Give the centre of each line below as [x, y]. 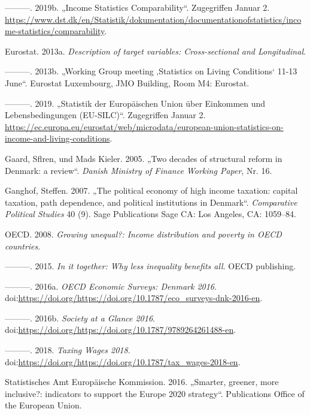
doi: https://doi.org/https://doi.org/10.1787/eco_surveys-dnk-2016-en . [134, 298]
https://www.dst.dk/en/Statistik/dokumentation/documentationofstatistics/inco [153, 19]
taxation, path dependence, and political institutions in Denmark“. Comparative [151, 202]
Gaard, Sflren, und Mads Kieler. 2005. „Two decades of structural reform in [144, 158]
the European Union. [43, 405]
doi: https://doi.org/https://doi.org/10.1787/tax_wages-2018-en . [123, 361]
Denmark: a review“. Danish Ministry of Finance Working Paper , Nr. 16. [139, 170]
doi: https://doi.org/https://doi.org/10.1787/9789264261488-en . [121, 330]
